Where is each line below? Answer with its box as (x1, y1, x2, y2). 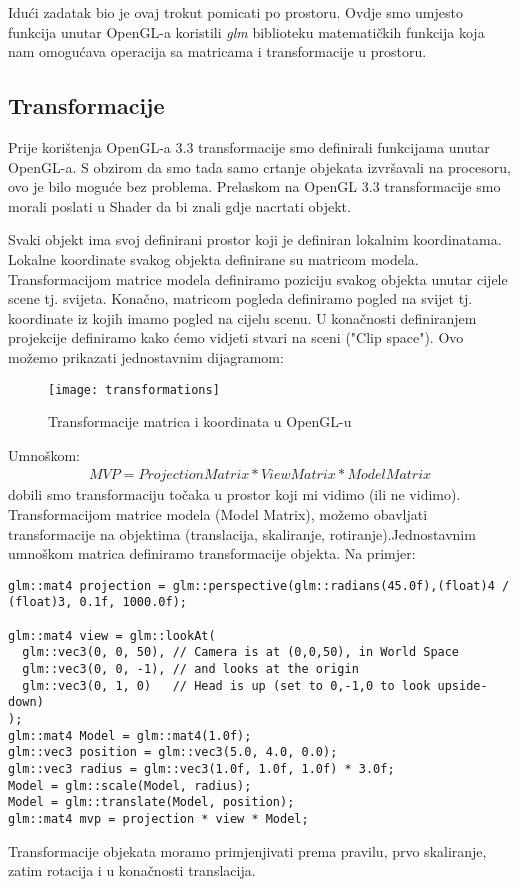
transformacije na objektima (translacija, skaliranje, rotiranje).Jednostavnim (8, 523, 476, 544)
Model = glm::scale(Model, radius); (8, 778, 252, 793)
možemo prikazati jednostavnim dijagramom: (8, 346, 284, 367)
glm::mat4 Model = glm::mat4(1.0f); (8, 728, 252, 743)
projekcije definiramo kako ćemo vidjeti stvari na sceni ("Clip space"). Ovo (8, 327, 464, 348)
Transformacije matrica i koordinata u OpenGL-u (48, 411, 352, 432)
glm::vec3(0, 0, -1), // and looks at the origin (22, 662, 359, 677)
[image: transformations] (48, 382, 220, 397)
